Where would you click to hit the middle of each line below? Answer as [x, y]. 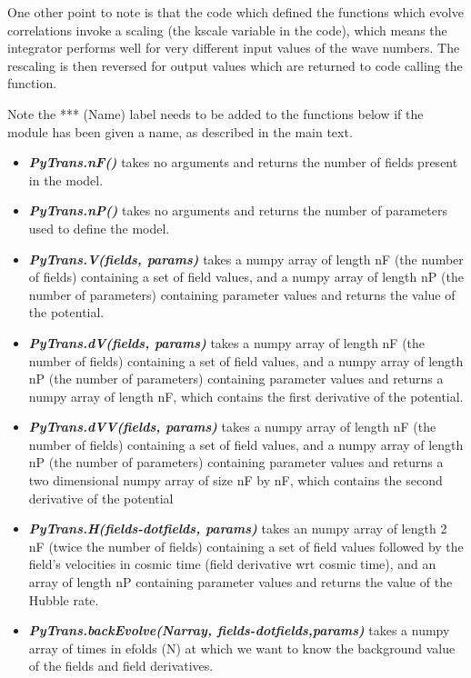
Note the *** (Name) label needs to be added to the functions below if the [215, 113]
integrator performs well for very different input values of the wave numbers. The [234, 48]
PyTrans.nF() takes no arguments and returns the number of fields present [243, 162]
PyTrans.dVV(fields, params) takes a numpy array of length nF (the [232, 427]
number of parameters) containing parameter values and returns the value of [242, 294]
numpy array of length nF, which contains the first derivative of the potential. [246, 396]
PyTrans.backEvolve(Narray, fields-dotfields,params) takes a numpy [239, 630]
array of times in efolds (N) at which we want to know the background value [242, 648]
